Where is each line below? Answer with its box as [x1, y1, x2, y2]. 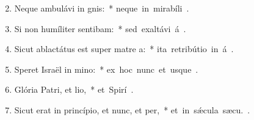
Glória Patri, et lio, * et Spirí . [14, 83, 134, 96]
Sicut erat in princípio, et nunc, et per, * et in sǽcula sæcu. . [14, 103, 250, 116]
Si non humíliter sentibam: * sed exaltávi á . [14, 22, 186, 35]
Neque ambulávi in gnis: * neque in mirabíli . [14, 2, 189, 14]
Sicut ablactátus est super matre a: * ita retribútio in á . [14, 42, 234, 55]
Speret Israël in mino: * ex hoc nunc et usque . [14, 62, 198, 75]
